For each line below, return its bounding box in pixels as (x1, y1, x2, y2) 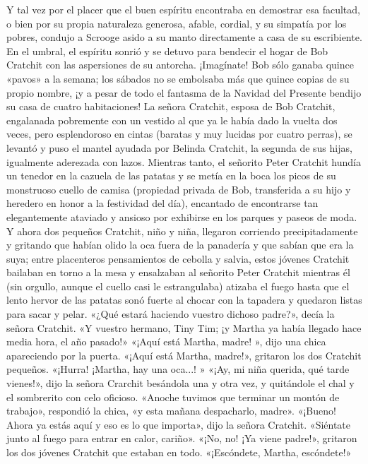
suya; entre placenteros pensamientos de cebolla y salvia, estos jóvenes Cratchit (6, 251, 350, 266)
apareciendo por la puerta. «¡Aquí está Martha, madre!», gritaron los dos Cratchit (6, 347, 362, 362)
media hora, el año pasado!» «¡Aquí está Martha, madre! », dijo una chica (6, 334, 326, 349)
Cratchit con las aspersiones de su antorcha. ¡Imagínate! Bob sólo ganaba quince (6, 57, 354, 72)
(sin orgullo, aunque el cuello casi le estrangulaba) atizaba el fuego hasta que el (6, 278, 350, 293)
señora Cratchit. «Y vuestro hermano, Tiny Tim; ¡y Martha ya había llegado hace (6, 320, 362, 335)
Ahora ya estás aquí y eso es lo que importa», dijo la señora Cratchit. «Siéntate (6, 417, 351, 432)
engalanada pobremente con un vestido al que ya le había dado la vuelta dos (6, 112, 338, 127)
